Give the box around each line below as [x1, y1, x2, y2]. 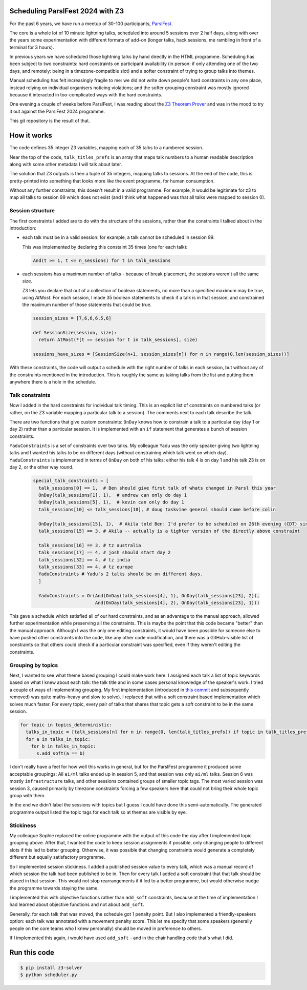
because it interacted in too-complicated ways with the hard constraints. [9, 92, 163, 98]
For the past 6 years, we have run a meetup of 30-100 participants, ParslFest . [9, 21, 173, 27]
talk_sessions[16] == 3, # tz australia [38, 542, 141, 548]
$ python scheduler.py [20, 972, 77, 978]
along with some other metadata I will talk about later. [9, 161, 122, 167]
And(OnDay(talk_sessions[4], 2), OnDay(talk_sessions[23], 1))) [95, 600, 260, 605]
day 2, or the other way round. [9, 464, 74, 470]
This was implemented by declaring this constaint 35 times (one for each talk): [22, 244, 188, 250]
